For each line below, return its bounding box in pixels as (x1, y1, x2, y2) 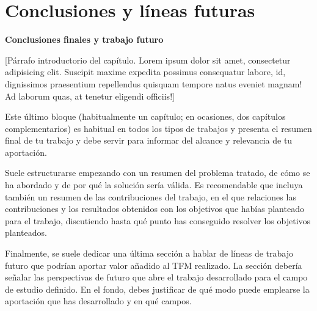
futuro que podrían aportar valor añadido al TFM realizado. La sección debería (5, 258, 302, 271)
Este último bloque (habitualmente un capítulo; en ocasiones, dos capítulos (5, 110, 286, 123)
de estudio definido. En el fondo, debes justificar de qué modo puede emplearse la (5, 282, 310, 295)
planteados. (5, 226, 47, 239)
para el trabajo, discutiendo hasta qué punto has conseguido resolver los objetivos (5, 214, 311, 227)
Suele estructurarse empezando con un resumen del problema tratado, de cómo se (5, 166, 310, 179)
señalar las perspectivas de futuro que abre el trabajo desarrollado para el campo (5, 271, 308, 284)
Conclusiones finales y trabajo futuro (5, 33, 164, 46)
